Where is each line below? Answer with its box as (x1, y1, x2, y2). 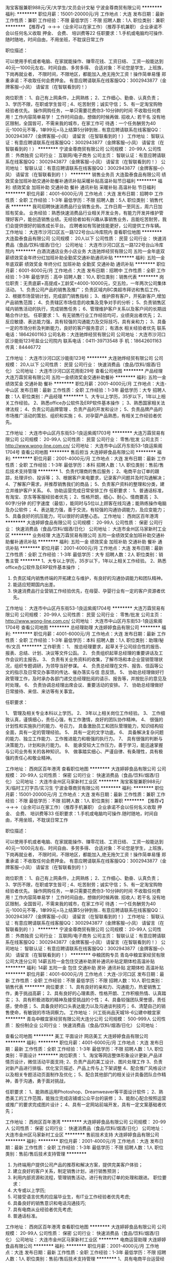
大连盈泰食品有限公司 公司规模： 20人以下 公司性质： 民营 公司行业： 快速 (5, 235, 162, 242)
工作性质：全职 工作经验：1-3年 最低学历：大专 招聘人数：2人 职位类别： (5, 552, 159, 557)
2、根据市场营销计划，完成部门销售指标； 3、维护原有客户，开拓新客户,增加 (5, 293, 166, 299)
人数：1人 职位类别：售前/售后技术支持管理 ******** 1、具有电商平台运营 (5, 1256, 160, 1261)
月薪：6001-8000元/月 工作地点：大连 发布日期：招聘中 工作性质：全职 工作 (5, 268, 166, 273)
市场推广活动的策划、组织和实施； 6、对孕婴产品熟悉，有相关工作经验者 (5, 412, 158, 419)
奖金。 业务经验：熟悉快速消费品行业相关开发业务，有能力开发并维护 (14, 210, 159, 216)
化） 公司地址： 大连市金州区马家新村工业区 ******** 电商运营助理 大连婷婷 (5, 1236, 166, 1243)
